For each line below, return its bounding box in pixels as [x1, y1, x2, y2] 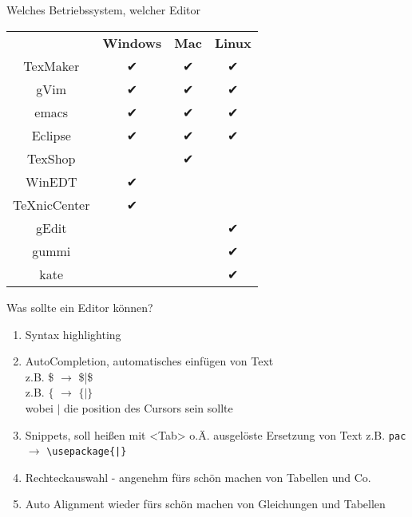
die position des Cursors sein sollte [64, 399, 233, 416]
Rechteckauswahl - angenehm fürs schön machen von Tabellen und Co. [25, 468, 371, 485]
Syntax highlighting [25, 326, 121, 342]
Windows [102, 33, 162, 52]
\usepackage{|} [46, 446, 127, 458]
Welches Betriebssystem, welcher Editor [6, 2, 201, 18]
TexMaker [23, 56, 80, 75]
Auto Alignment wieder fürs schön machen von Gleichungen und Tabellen [25, 495, 386, 512]
